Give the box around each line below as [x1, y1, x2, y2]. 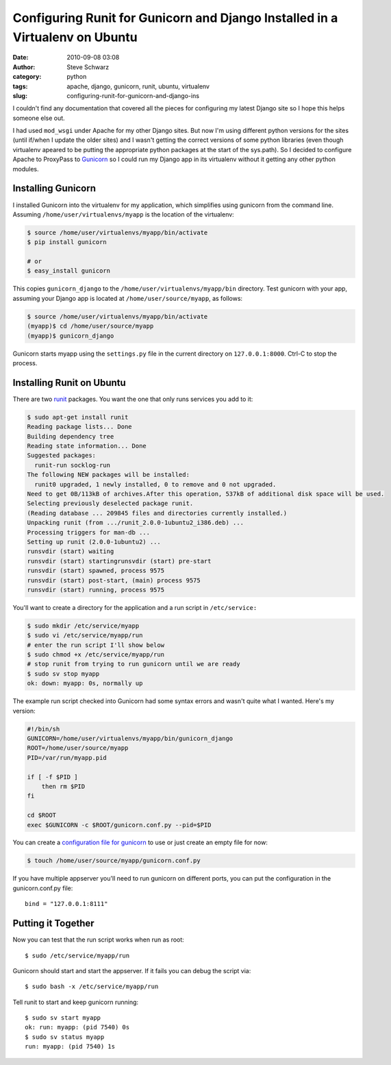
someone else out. [12, 114, 65, 122]
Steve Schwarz [66, 62, 110, 71]
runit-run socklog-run [34, 461, 111, 469]
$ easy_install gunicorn [27, 267, 111, 275]
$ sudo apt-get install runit [27, 413, 129, 421]
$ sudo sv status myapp [25, 1033, 105, 1041]
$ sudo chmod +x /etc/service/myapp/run [27, 651, 164, 659]
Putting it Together [12, 918, 95, 929]
